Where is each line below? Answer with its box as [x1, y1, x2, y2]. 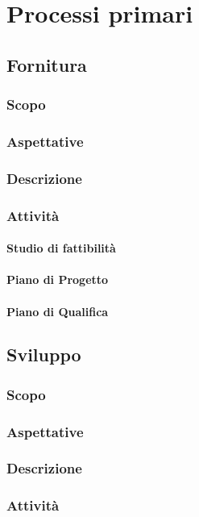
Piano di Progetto [6, 271, 109, 288]
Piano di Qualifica [6, 302, 109, 319]
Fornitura [6, 52, 87, 77]
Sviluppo [6, 342, 81, 367]
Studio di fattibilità [6, 240, 116, 256]
